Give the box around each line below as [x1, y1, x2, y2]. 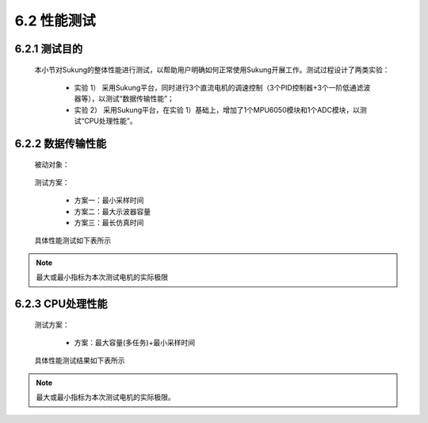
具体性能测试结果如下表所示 [34, 356, 125, 365]
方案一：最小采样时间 [74, 195, 144, 206]
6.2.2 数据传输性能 [14, 137, 107, 150]
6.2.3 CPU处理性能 [14, 298, 108, 311]
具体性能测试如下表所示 [34, 236, 111, 245]
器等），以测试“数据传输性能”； [74, 94, 174, 103]
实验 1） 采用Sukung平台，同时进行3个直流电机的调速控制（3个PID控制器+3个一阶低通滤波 [74, 83, 371, 92]
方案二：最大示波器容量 [74, 206, 151, 216]
